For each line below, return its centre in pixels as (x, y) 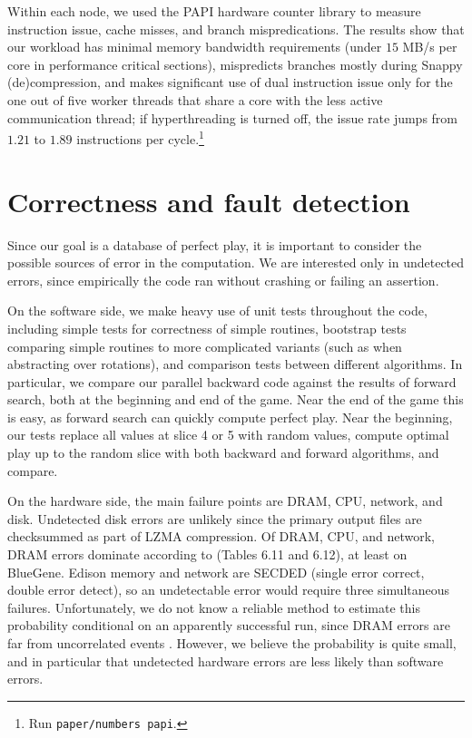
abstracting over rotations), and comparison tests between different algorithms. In (235, 364)
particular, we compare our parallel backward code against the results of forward (232, 381)
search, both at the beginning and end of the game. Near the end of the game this (236, 399)
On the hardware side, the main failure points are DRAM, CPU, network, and (225, 501)
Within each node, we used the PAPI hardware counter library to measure (214, 11)
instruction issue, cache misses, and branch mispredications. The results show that (236, 29)
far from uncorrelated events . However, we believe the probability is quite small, (232, 643)
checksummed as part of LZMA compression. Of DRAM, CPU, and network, (221, 536)
